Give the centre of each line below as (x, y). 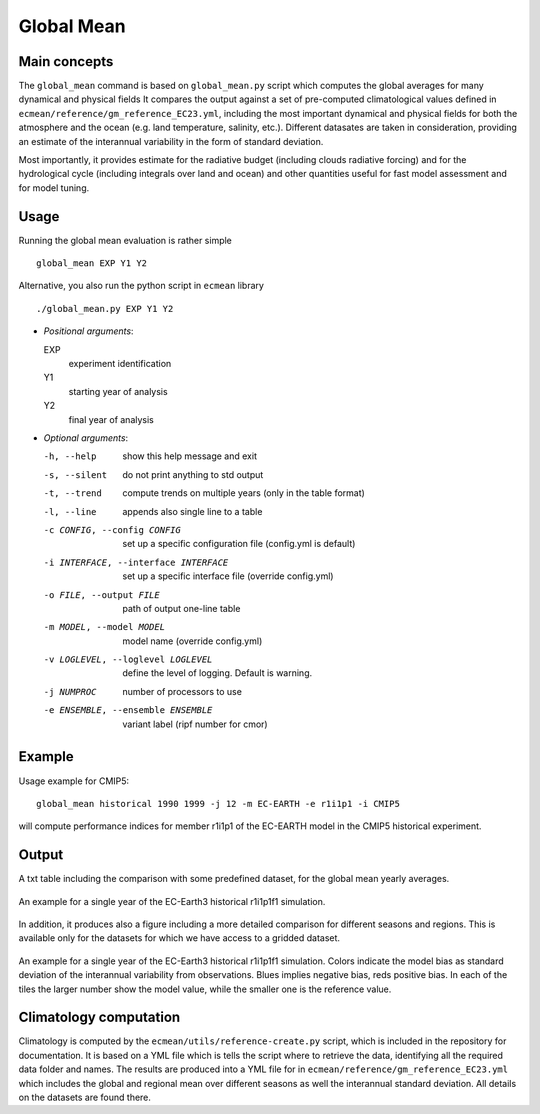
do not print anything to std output (193, 474)
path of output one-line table (181, 608)
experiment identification (120, 364)
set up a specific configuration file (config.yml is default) (239, 544)
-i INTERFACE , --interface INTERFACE (136, 562)
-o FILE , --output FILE (101, 594)
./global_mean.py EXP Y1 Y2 (105, 308)
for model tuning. (54, 187)
